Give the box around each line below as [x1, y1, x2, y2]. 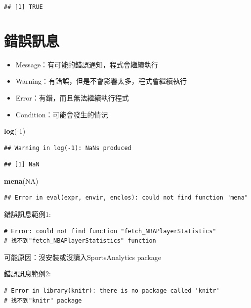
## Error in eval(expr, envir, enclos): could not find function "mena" [4, 194, 248, 202]
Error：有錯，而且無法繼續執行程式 [15, 92, 129, 103]
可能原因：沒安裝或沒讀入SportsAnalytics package [4, 252, 161, 262]
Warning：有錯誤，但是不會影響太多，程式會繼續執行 [15, 76, 187, 86]
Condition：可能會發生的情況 [15, 109, 108, 119]
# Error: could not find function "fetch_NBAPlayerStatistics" [4, 227, 216, 235]
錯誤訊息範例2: [4, 268, 51, 279]
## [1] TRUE [4, 3, 43, 10]
